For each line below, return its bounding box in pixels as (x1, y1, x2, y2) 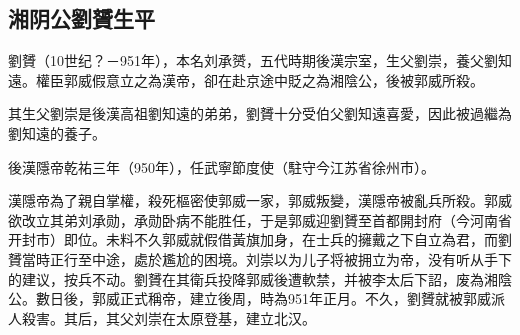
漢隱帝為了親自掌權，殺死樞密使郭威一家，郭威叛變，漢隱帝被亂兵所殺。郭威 (8, 190, 512, 211)
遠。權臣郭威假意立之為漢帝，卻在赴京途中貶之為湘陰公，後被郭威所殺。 (8, 69, 484, 90)
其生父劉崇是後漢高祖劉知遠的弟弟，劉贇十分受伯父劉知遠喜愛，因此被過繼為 (8, 103, 512, 124)
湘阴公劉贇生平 (8, 3, 155, 34)
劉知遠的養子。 (8, 122, 106, 143)
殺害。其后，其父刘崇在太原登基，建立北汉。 (21, 307, 316, 328)
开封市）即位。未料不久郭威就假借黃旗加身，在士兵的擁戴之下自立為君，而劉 (8, 229, 512, 250)
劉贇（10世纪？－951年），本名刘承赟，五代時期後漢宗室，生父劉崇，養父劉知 (8, 50, 512, 71)
